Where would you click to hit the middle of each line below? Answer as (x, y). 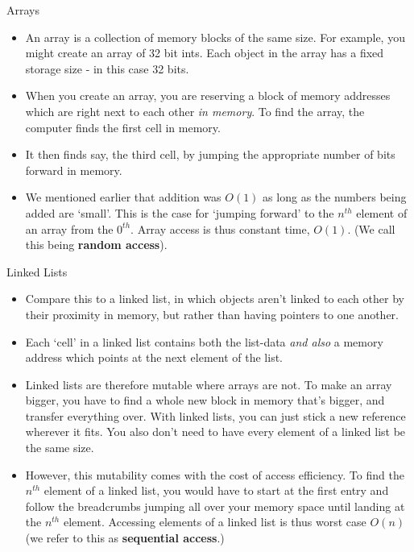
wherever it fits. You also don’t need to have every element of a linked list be (215, 432)
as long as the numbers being (335, 197)
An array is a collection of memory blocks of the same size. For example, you (215, 37)
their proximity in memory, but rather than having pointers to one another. (212, 314)
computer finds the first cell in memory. (123, 127)
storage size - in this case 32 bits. (107, 68)
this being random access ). (96, 245)
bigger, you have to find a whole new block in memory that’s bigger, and (205, 400)
